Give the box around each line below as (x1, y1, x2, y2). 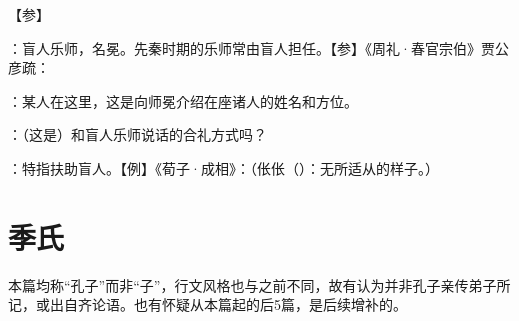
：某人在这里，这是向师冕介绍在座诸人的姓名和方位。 (8, 90, 358, 111)
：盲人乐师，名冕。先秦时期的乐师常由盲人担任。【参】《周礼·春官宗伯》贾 (8, 37, 495, 58)
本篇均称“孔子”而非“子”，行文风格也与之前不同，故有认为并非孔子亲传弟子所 (8, 274, 511, 295)
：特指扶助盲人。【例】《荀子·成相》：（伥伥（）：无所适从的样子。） (8, 157, 439, 178)
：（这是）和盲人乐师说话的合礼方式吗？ (8, 124, 267, 145)
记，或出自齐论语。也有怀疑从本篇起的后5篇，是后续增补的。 (8, 294, 407, 315)
